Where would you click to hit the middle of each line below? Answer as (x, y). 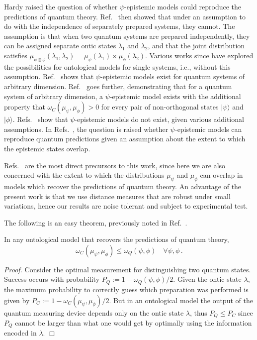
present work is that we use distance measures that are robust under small (117, 196)
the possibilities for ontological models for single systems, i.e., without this (117, 66)
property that (25, 107)
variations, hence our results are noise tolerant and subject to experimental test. (126, 206)
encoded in (20, 333)
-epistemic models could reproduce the (183, 6)
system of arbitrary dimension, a (54, 96)
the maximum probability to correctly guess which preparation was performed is (126, 289)
